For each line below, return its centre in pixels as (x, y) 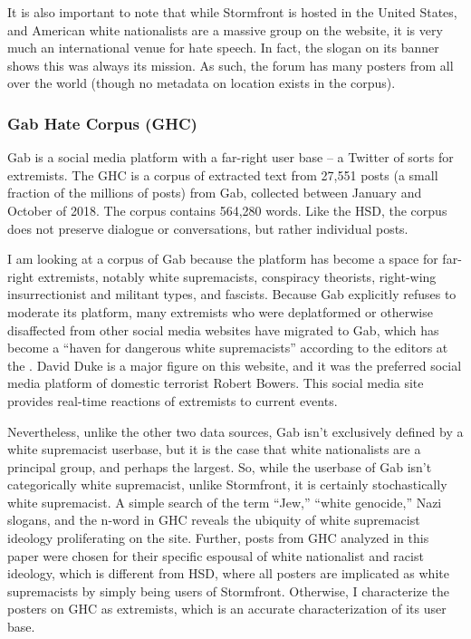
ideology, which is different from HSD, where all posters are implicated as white (228, 573)
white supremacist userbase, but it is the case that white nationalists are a (214, 449)
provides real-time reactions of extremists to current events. (173, 400)
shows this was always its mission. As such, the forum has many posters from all (231, 65)
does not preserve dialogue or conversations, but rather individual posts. (208, 228)
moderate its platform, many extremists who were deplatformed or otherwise (220, 311)
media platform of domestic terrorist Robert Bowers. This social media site (216, 383)
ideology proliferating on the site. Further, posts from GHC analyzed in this (218, 538)
